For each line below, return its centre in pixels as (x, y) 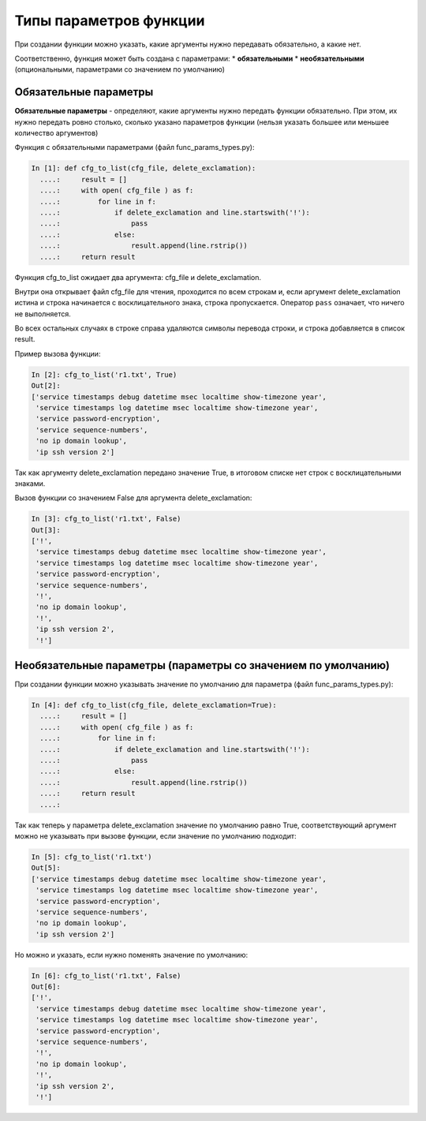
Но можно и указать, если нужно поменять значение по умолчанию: (131, 955)
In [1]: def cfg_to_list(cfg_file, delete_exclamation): (144, 168)
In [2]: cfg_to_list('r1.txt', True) (104, 374)
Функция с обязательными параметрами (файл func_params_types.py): (135, 148)
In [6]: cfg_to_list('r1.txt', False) (106, 975)
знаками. (30, 483)
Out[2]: (46, 386)
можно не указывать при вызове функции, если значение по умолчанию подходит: (155, 835)
